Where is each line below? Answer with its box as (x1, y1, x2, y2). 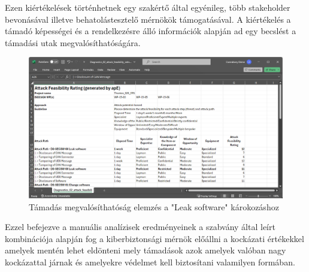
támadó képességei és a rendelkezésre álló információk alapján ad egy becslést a (5, 25, 296, 37)
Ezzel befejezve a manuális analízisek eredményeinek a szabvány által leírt (5, 220, 275, 233)
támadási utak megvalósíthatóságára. (5, 36, 141, 49)
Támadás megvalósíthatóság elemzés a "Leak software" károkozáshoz (29, 200, 279, 213)
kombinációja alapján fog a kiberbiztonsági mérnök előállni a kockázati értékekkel (5, 232, 304, 244)
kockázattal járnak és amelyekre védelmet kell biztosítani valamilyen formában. (5, 255, 295, 268)
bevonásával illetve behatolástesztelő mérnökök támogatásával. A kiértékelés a (5, 13, 291, 25)
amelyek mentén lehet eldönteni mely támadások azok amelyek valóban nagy (5, 244, 286, 256)
